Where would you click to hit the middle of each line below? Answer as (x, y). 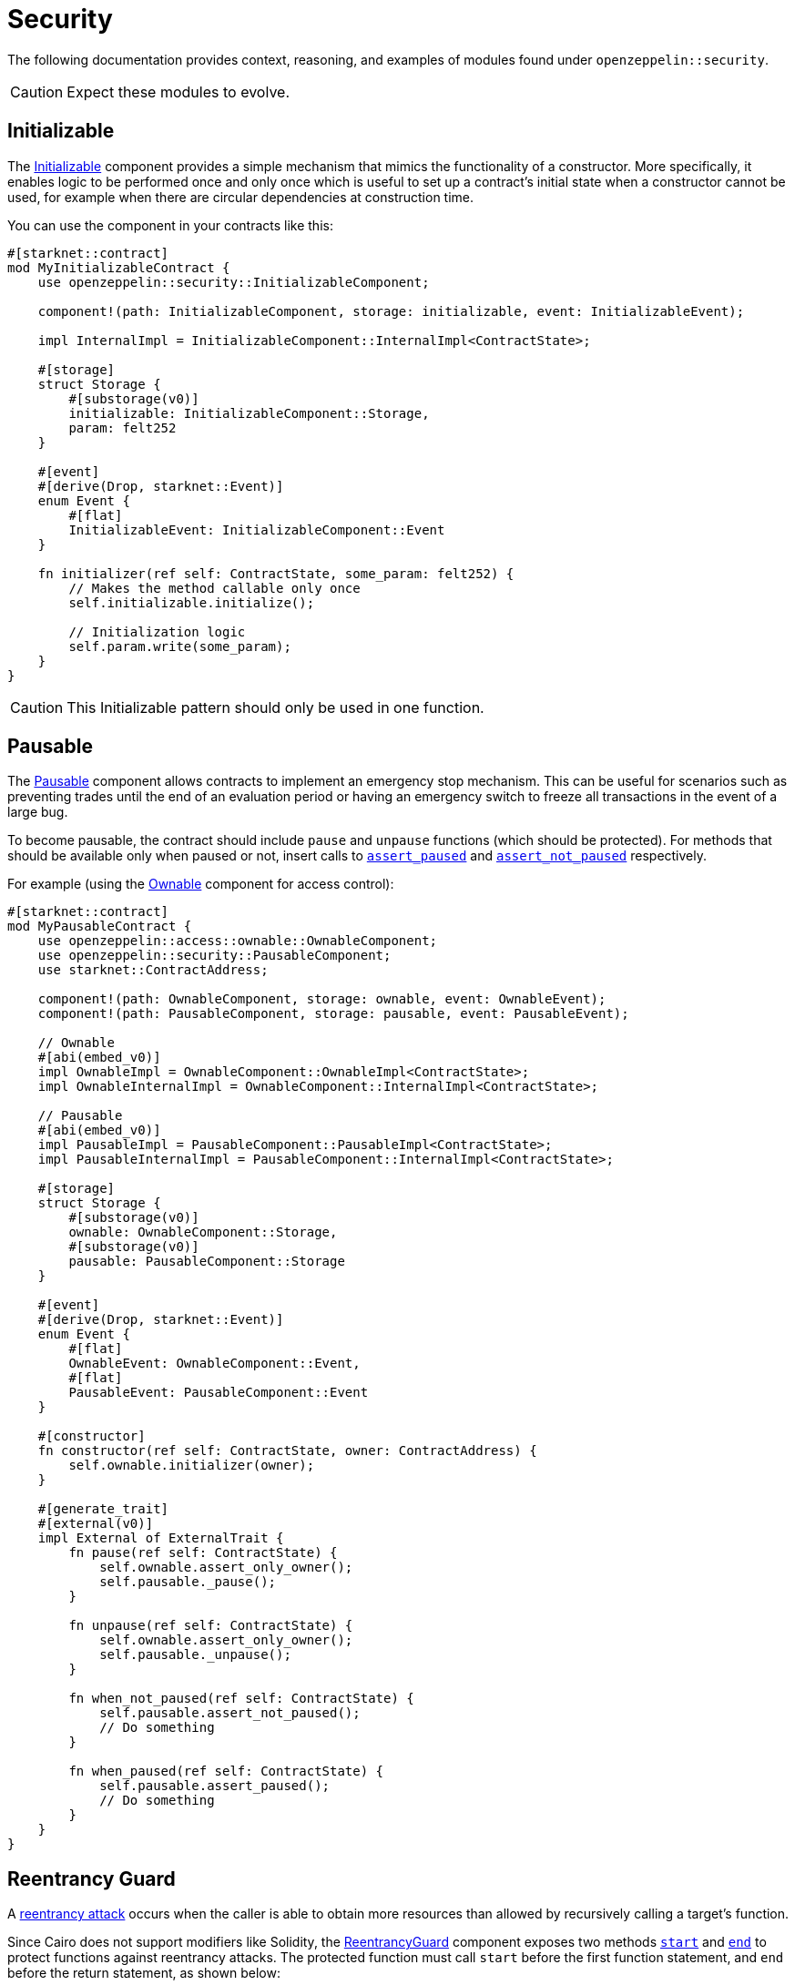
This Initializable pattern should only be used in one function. (275, 707)
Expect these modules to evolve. (178, 92)
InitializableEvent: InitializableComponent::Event (257, 529)
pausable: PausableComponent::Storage (207, 1262)
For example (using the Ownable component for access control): (201, 884)
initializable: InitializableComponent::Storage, (249, 413)
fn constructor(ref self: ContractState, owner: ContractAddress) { (287, 1451)
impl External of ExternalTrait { (161, 1538)
